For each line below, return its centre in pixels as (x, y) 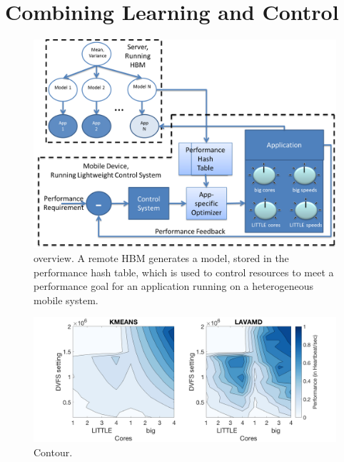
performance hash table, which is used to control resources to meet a (184, 272)
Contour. (53, 452)
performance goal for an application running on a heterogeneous (173, 286)
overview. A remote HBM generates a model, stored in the (161, 258)
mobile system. (66, 300)
